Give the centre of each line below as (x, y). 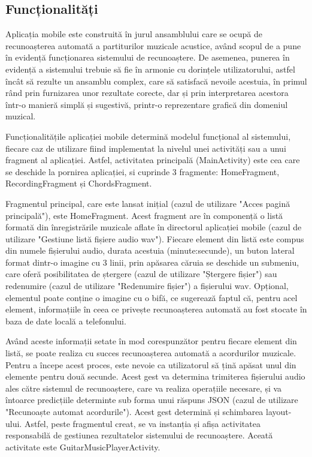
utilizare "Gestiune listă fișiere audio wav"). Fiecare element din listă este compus (155, 238)
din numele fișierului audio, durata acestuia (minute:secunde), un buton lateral (150, 250)
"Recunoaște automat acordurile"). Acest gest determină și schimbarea (134, 412)
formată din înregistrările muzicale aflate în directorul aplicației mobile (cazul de (154, 227)
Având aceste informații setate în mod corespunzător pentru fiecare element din (151, 341)
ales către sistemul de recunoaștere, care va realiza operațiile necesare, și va (144, 388)
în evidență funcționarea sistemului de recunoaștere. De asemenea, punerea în (148, 57)
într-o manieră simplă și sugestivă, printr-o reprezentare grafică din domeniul (147, 104)
